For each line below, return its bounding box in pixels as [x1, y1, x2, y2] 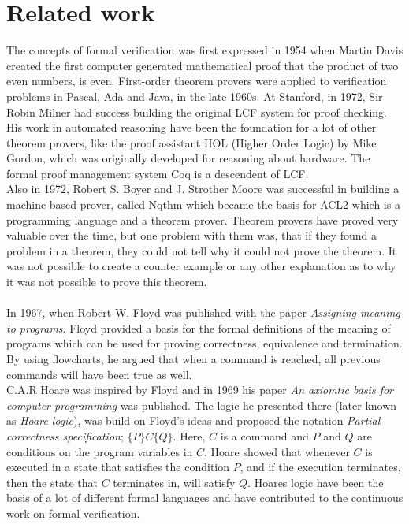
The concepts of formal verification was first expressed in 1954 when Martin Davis [6, 42, 403, 58]
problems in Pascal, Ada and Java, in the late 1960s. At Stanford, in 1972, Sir [6, 87, 383, 104]
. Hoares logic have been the [247, 474, 384, 490]
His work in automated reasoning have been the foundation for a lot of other [6, 119, 377, 136]
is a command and [220, 427, 309, 444]
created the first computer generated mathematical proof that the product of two [6, 57, 399, 73]
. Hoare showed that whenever [204, 443, 350, 459]
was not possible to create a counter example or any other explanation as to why [6, 258, 396, 274]
